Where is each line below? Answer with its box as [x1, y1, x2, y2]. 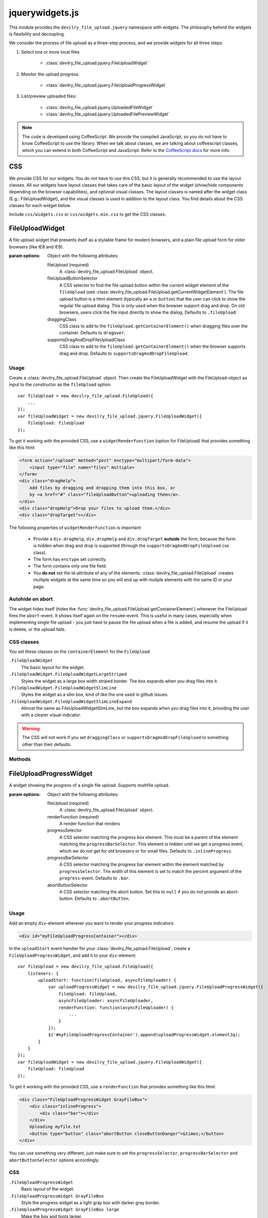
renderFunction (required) [47, 814, 100, 819]
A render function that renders [59, 821, 120, 827]
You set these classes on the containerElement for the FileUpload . [9, 648, 151, 654]
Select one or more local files [21, 49, 80, 55]
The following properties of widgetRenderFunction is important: [9, 525, 142, 531]
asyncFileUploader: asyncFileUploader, [58, 998, 153, 1004]
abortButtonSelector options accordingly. [9, 1157, 100, 1163]
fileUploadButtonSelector [47, 275, 98, 281]
